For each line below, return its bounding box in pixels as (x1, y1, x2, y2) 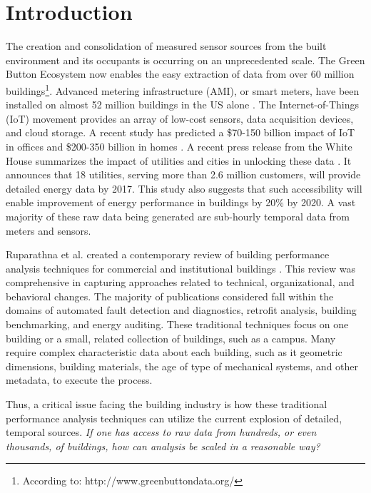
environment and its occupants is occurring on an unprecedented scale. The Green (6, 52, 365, 67)
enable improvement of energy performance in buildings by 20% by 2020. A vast (6, 195, 356, 210)
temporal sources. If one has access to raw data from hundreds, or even (6, 425, 317, 439)
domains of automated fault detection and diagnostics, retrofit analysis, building (6, 303, 357, 317)
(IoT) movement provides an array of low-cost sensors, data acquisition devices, (6, 111, 354, 126)
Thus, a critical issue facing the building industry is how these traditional (6, 397, 327, 412)
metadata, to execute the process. (6, 372, 153, 387)
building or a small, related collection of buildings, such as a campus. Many (6, 330, 336, 345)
